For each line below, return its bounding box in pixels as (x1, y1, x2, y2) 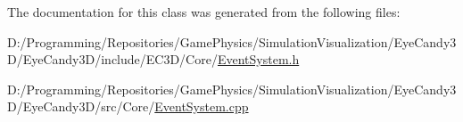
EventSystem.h (217, 50, 300, 69)
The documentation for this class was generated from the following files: (7, 3, 401, 20)
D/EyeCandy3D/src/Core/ (7, 97, 155, 116)
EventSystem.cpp (154, 97, 249, 116)
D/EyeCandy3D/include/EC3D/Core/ (7, 50, 218, 69)
